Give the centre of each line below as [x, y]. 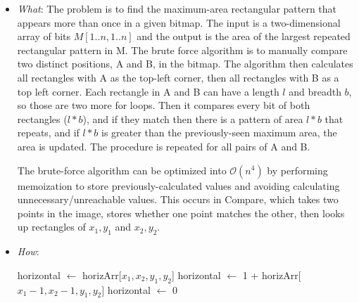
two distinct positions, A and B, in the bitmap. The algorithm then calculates [185, 64]
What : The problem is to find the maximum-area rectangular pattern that [177, 8]
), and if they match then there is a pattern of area [193, 118]
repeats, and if [48, 133]
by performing [297, 170]
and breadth [315, 91]
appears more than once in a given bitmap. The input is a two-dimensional [179, 22]
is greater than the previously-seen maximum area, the [219, 133]
